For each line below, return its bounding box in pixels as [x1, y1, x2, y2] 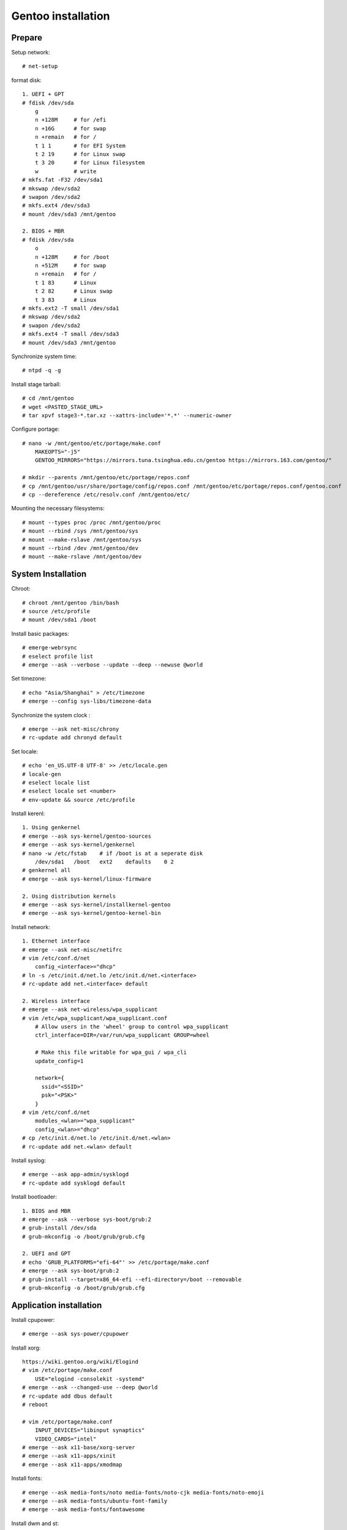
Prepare [11, 32, 43, 43]
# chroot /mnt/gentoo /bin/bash [22, 599, 119, 606]
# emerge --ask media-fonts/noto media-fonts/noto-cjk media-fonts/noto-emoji [22, 1489, 264, 1496]
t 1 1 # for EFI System [34, 142, 125, 149]
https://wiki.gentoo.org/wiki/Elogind [22, 1359, 139, 1365]
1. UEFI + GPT [22, 91, 64, 98]
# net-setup [22, 63, 58, 70]
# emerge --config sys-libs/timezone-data [22, 698, 152, 705]
